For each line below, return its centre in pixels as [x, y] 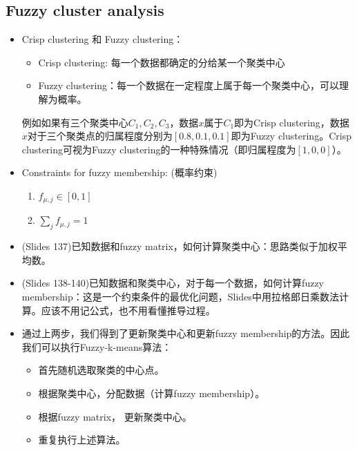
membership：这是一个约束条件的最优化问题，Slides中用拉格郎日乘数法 [180, 296]
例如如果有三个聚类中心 [75, 122]
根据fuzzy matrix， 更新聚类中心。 [115, 416]
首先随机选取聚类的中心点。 [101, 370]
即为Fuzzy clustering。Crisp [291, 136]
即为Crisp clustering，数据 [292, 122]
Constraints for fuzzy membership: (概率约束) [119, 172]
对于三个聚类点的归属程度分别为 [100, 136]
